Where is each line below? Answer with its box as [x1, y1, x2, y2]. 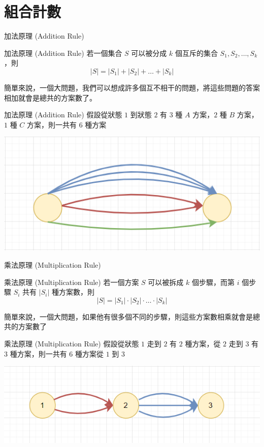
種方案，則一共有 [10, 348, 67, 359]
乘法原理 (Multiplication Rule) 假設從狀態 [4, 338, 139, 349]
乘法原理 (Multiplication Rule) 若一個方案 [4, 276, 139, 287]
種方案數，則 [51, 286, 94, 297]
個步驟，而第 [191, 276, 235, 287]
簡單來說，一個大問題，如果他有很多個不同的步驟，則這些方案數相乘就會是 [4, 311, 253, 322]
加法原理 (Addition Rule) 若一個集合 [4, 47, 122, 58]
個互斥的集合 [175, 47, 218, 58]
